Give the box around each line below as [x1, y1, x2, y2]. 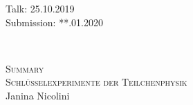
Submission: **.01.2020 [6, 15, 103, 29]
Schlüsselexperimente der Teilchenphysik [6, 75, 187, 89]
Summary [6, 61, 44, 75]
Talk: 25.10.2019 [6, 1, 75, 15]
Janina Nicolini [6, 88, 70, 102]
